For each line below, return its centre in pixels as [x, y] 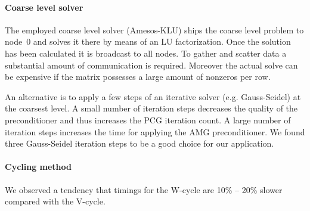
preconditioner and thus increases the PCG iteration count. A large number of [148, 120]
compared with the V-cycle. [55, 201]
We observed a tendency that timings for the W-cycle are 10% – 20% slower [144, 189]
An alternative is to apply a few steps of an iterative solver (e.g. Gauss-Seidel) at [153, 96]
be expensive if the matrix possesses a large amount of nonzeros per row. [138, 77]
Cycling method [38, 167]
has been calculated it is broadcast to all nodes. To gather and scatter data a [146, 53]
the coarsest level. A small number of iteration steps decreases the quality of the [151, 108]
